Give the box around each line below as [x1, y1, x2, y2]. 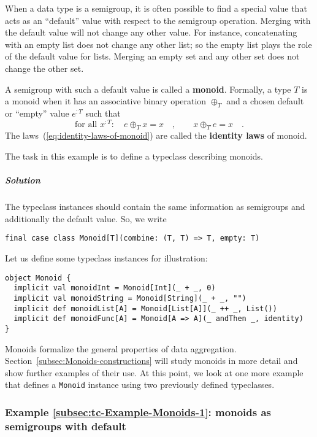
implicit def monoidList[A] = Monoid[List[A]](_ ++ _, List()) [13, 304, 277, 313]
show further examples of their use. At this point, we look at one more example [5, 366, 304, 379]
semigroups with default [5, 418, 126, 433]
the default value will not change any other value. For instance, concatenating [5, 26, 297, 39]
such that [85, 106, 121, 119]
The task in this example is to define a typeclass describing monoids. [5, 150, 263, 163]
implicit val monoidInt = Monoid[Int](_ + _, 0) [13, 284, 216, 293]
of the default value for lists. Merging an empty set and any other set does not [5, 50, 300, 63]
